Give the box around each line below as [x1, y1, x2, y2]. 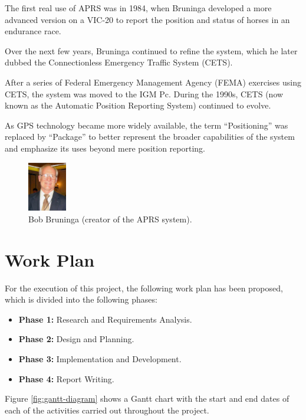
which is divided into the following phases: [5, 293, 157, 306]
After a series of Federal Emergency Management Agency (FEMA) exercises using [5, 76, 301, 88]
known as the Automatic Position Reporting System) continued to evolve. [5, 99, 271, 111]
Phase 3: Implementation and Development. [18, 352, 182, 365]
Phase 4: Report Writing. [18, 372, 114, 385]
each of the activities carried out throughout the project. [5, 403, 209, 416]
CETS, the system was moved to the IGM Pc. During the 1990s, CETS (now [5, 87, 284, 100]
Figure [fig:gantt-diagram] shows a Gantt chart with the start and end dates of [5, 392, 289, 405]
